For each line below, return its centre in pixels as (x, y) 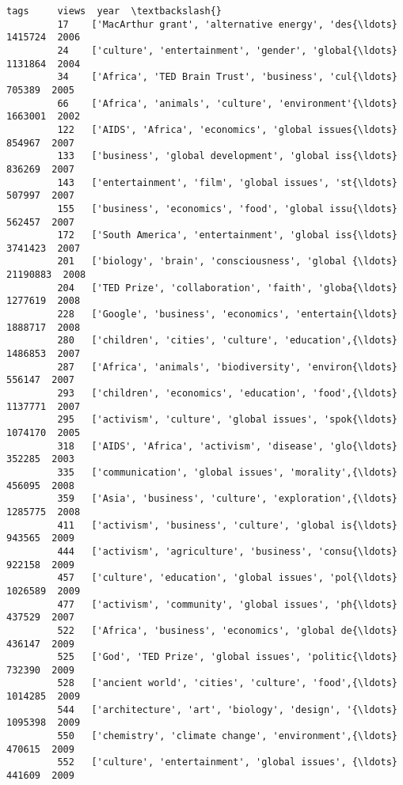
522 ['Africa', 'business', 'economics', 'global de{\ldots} (227, 630)
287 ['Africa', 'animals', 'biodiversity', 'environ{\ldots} (227, 367)
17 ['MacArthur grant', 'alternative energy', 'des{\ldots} (227, 24)
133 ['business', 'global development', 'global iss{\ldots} (227, 156)
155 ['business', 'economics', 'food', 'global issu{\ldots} (227, 209)
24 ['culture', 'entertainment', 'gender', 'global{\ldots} (227, 50)
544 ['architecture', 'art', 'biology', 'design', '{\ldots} (227, 709)
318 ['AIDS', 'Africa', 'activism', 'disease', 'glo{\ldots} (227, 446)
